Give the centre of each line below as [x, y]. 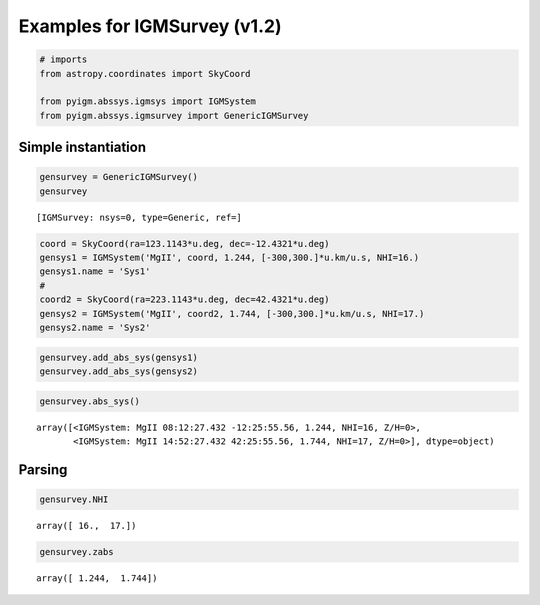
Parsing [43, 469]
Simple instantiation [82, 147]
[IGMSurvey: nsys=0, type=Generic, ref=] [139, 217]
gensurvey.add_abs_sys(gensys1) [119, 357]
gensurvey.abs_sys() [89, 401]
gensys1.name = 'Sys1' [95, 271]
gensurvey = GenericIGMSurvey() [119, 177]
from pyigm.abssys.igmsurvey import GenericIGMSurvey [174, 115]
